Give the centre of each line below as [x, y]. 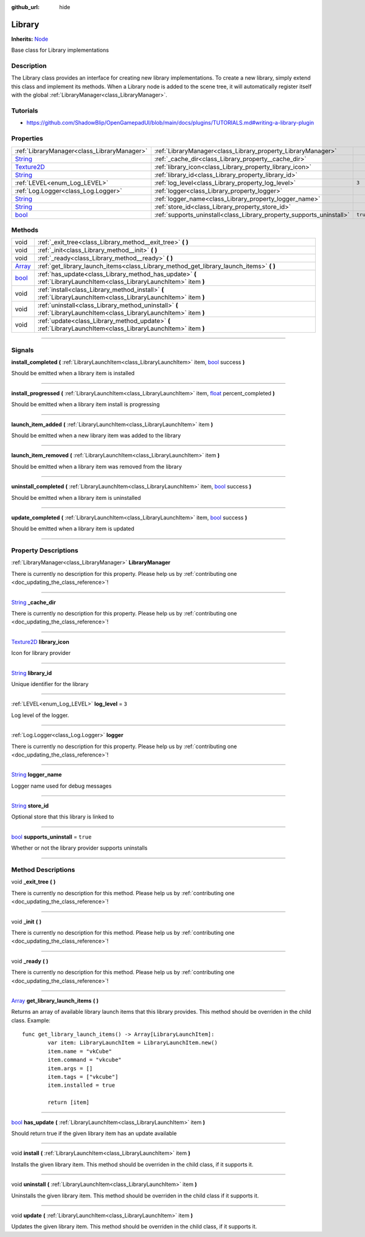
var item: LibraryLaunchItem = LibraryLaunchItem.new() [133, 1043]
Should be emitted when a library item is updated [73, 528]
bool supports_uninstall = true [51, 837]
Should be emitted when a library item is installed [73, 373]
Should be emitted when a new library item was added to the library [96, 435]
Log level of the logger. [40, 715]
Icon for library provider [41, 653]
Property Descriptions [45, 550]
